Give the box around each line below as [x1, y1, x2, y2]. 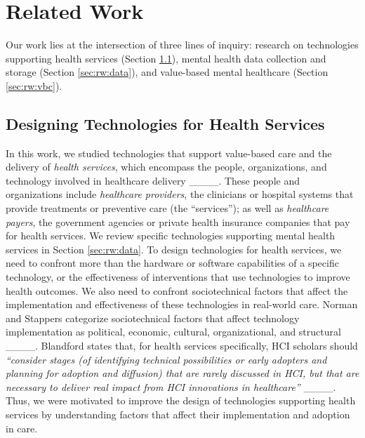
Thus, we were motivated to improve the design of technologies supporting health [6, 393, 356, 408]
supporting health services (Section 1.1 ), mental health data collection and [6, 51, 326, 65]
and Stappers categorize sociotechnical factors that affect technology [6, 310, 300, 325]
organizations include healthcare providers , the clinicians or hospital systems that [6, 187, 354, 201]
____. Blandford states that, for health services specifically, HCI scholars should [6, 338, 358, 353]
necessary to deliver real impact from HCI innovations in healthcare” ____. [6, 379, 336, 394]
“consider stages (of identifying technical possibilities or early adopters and [6, 352, 327, 366]
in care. [6, 420, 38, 435]
